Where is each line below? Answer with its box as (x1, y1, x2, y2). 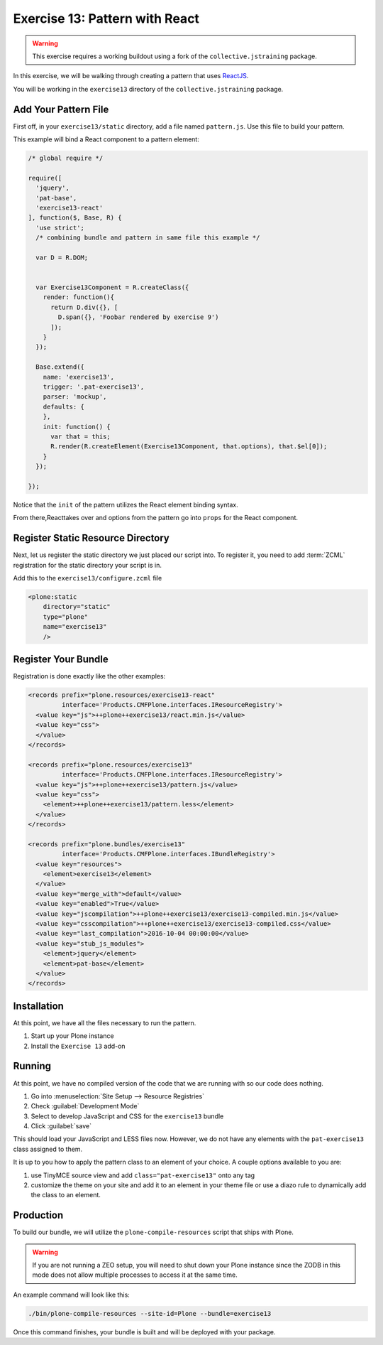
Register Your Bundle (13, 653, 109, 665)
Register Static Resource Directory (13, 532, 170, 544)
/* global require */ (28, 154, 104, 162)
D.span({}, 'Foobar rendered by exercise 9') (57, 313, 219, 321)
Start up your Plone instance (30, 1032, 114, 1040)
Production (13, 1209, 64, 1221)
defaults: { (43, 402, 85, 411)
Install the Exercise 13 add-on (30, 1042, 126, 1050)
